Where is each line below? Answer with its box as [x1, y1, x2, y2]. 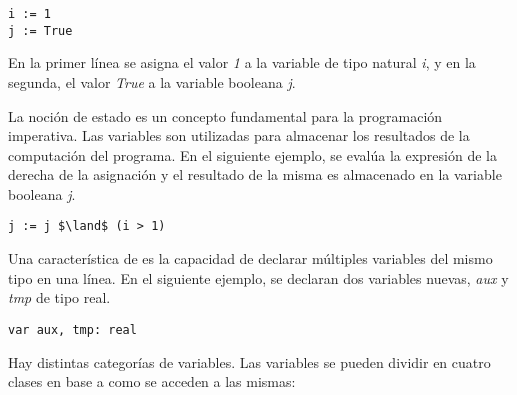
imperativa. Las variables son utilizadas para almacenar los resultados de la [8, 125, 470, 146]
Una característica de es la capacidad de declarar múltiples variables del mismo [8, 248, 493, 269]
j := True [8, 23, 73, 38]
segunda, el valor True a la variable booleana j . [8, 71, 296, 92]
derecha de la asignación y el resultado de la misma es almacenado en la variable [8, 164, 502, 185]
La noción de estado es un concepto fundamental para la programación [8, 105, 443, 126]
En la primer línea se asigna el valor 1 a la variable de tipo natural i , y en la [8, 52, 476, 73]
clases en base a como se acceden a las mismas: [8, 371, 296, 392]
